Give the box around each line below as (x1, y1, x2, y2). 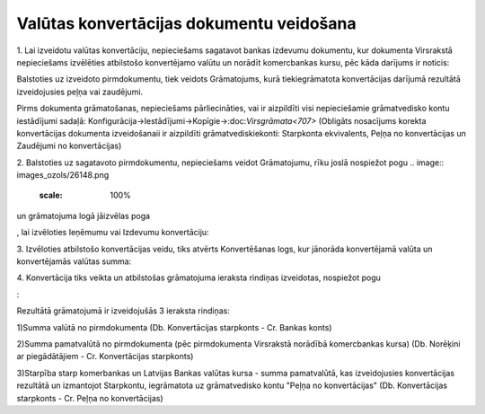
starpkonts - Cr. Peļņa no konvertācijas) (16, 392, 163, 403)
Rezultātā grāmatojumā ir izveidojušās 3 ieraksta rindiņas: (16, 305, 231, 316)
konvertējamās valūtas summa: (16, 256, 132, 267)
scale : (39, 189, 63, 201)
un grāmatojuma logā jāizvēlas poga (16, 210, 151, 221)
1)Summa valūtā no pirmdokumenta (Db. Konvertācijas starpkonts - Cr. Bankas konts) (16, 322, 332, 332)
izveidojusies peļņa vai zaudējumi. (16, 86, 144, 97)
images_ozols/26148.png (16, 170, 110, 181)
